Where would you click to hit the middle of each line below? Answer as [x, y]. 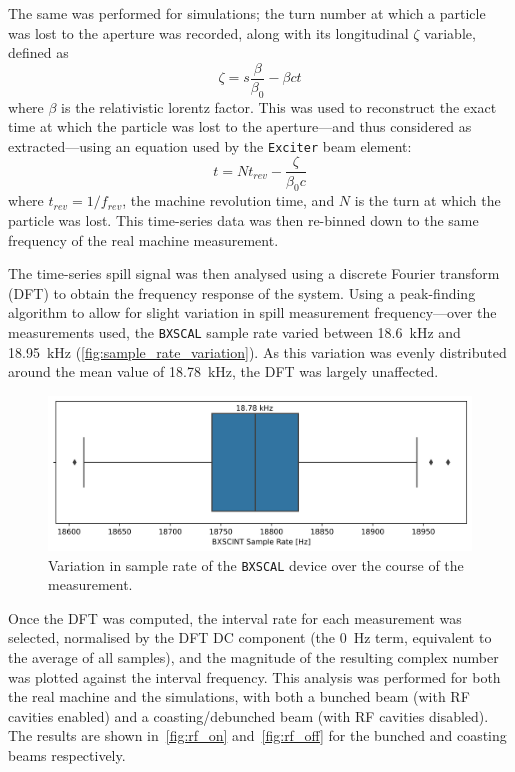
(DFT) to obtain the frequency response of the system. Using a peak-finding [242, 292]
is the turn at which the [427, 200]
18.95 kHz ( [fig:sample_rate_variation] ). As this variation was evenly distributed [257, 351]
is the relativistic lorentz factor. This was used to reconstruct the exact [279, 106]
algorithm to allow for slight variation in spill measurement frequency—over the [252, 312]
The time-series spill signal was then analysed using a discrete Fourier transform [254, 273]
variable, [450, 32]
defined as [38, 52]
